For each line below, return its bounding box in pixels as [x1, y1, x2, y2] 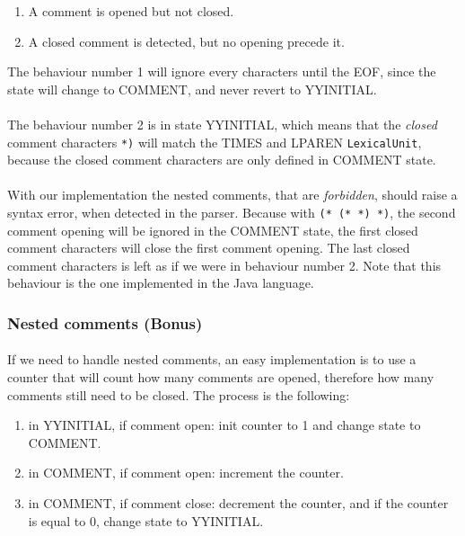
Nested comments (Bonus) [7, 311, 203, 334]
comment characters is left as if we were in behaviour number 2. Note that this [7, 255, 442, 274]
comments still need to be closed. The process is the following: [7, 385, 350, 404]
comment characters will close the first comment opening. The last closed [7, 238, 410, 257]
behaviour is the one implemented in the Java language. [7, 273, 314, 292]
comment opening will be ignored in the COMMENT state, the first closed [7, 220, 418, 239]
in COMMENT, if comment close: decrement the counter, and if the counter [28, 494, 449, 513]
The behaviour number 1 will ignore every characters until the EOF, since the [7, 62, 436, 81]
